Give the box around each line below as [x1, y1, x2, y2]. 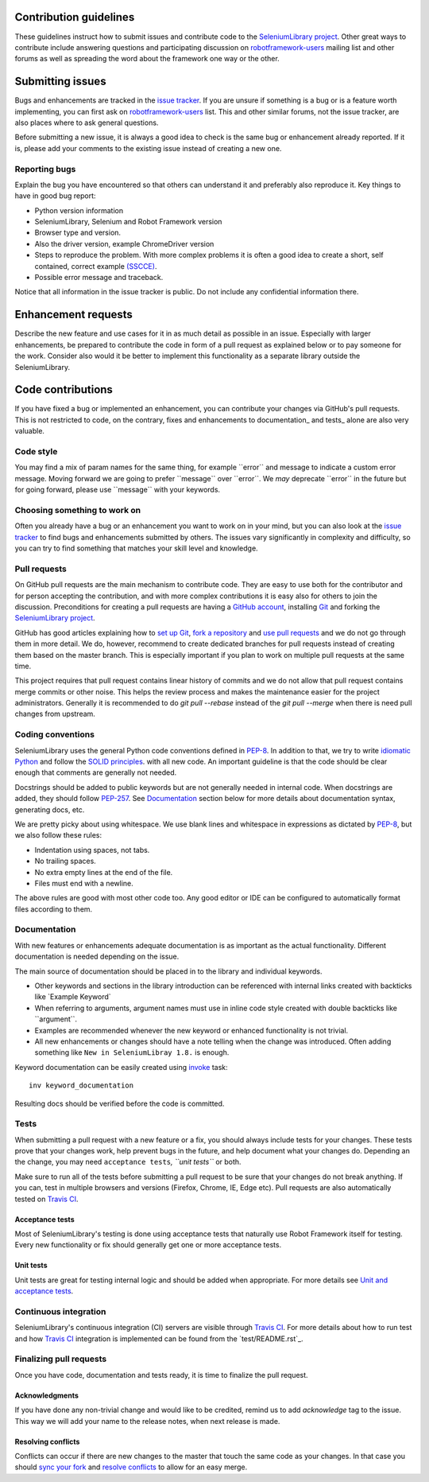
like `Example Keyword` [34, 992, 111, 1002]
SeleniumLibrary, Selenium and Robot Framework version [34, 217, 222, 227]
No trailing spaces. [34, 856, 97, 866]
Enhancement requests [14, 308, 133, 321]
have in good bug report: [14, 191, 96, 200]
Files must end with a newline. [34, 878, 134, 888]
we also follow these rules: [14, 830, 102, 840]
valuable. [14, 426, 45, 436]
